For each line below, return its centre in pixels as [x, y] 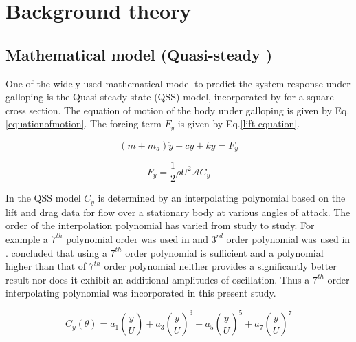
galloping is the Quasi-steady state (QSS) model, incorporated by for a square [170, 97]
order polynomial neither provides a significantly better [220, 266]
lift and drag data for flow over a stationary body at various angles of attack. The [178, 212]
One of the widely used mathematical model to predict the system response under [178, 83]
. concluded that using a [56, 252]
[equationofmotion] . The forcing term [84, 124]
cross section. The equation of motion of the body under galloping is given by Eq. [178, 110]
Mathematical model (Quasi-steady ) [139, 54]
